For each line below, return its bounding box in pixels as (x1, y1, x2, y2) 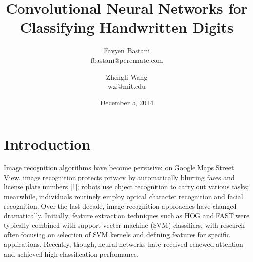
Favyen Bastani (103, 45, 150, 56)
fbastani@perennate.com (90, 55, 163, 65)
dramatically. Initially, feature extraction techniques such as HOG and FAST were (4, 210, 250, 221)
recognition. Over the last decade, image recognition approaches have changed (4, 201, 237, 211)
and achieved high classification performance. (4, 248, 138, 259)
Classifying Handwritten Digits (20, 17, 234, 37)
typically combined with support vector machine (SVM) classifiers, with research (4, 220, 245, 230)
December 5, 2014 (100, 97, 154, 107)
